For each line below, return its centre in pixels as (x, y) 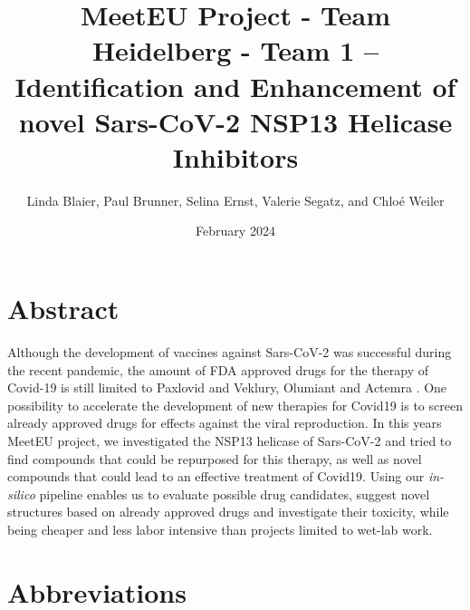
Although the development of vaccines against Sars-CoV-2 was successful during (230, 352)
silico (21, 494)
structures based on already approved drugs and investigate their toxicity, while (228, 512)
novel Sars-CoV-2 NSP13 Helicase (235, 121)
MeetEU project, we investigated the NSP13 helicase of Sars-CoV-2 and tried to (230, 440)
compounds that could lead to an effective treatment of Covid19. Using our (216, 476)
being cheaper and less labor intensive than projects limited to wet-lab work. (220, 529)
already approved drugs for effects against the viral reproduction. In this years (225, 423)
